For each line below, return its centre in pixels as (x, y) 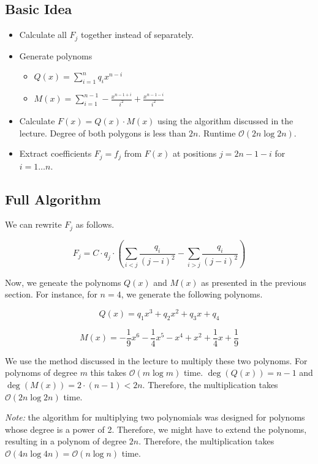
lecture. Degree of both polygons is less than (103, 133)
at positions (195, 153)
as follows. (95, 224)
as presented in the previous (254, 282)
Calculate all (43, 35)
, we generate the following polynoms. (192, 294)
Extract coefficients (55, 153)
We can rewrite (33, 224)
